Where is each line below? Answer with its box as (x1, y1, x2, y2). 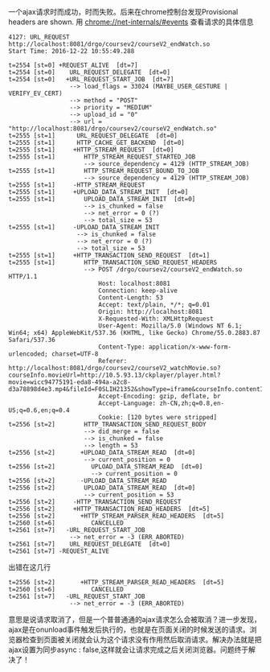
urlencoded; (8, 350, 48, 358)
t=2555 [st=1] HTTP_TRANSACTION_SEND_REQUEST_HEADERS (8, 258, 218, 266)
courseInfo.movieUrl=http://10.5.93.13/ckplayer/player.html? (8, 371, 221, 379)
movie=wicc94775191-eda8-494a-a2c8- (8, 378, 131, 386)
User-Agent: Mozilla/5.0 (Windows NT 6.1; (97, 322, 243, 330)
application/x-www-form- (148, 343, 231, 351)
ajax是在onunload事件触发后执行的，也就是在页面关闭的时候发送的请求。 (8, 625, 251, 634)
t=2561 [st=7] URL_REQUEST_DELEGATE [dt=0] (8, 540, 171, 548)
